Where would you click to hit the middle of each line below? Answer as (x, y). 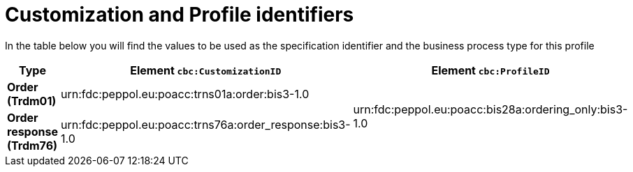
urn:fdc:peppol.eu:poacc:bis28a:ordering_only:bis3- (490, 109)
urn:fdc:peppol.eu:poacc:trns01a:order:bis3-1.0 (185, 94)
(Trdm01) (32, 101)
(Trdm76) (32, 145)
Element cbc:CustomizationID (206, 70)
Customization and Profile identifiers (180, 15)
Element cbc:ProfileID (490, 70)
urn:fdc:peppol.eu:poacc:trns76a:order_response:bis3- (205, 124)
